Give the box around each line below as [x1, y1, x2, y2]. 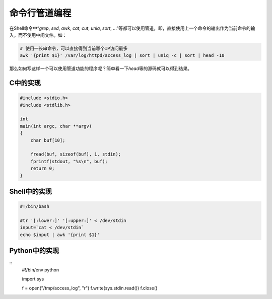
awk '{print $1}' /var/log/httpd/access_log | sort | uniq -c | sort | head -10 [20, 53, 225, 58]
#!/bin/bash [20, 204, 50, 209]
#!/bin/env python [22, 267, 59, 273]
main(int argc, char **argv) [20, 123, 92, 129]
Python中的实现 [9, 247, 59, 255]
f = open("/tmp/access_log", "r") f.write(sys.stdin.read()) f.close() [22, 285, 158, 291]
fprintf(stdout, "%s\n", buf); [30, 159, 108, 164]
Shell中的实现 [9, 187, 52, 196]
